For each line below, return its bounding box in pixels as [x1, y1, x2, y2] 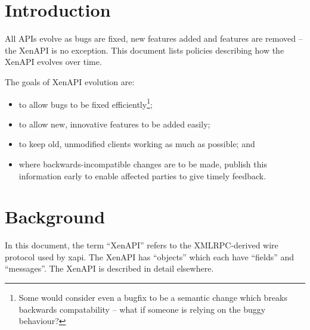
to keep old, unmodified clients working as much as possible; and [18, 138, 255, 150]
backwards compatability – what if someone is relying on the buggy [18, 303, 266, 315]
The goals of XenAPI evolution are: [5, 75, 135, 88]
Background [5, 204, 106, 229]
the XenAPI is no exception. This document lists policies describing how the [5, 43, 284, 56]
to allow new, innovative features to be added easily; [18, 117, 210, 130]
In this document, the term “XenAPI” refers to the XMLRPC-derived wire [5, 239, 278, 251]
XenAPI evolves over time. [5, 55, 102, 68]
